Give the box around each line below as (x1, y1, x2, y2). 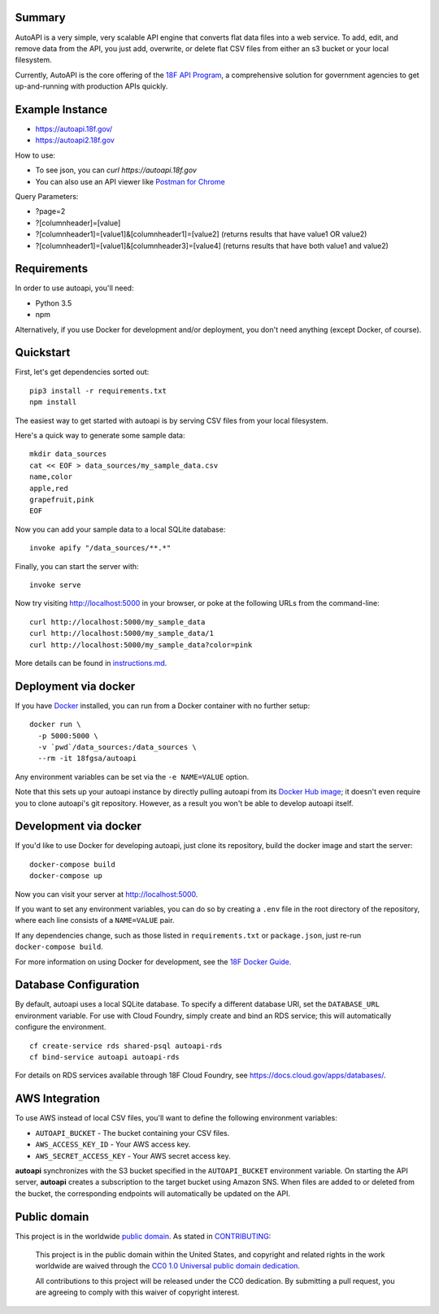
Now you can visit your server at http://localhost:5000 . (15, 889, 198, 898)
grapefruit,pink (29, 495, 94, 504)
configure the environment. (15, 1022, 106, 1032)
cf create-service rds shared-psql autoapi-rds (29, 1041, 223, 1051)
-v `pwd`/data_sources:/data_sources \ (37, 742, 197, 751)
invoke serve (29, 580, 81, 590)
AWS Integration (15, 1092, 101, 1106)
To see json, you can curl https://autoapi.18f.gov (35, 165, 197, 175)
